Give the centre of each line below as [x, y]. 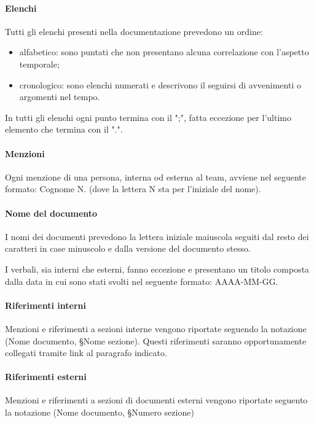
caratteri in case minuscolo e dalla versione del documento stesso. [128, 248]
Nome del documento [51, 213]
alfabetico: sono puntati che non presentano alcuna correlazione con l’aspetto [164, 52]
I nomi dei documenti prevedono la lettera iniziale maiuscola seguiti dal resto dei [157, 236]
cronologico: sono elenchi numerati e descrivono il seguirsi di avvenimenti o [160, 84]
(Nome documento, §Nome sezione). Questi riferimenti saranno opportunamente [156, 340]
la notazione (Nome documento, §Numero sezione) [100, 412]
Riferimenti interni [45, 305]
